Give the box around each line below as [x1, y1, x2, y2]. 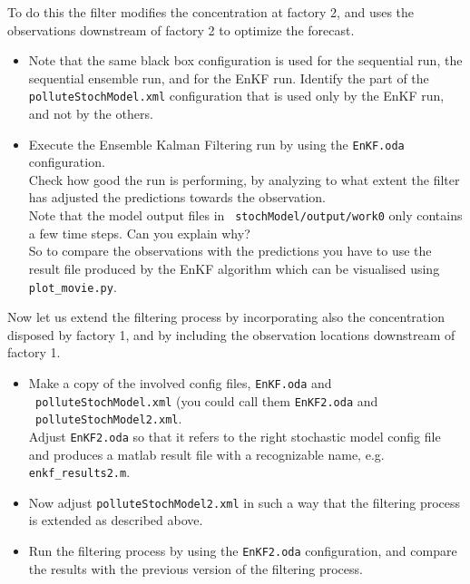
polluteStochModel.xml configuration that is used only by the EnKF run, [28, 86, 445, 105]
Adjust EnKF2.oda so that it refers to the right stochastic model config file [28, 426, 441, 445]
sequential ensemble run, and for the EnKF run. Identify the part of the [28, 68, 429, 87]
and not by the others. [28, 104, 153, 123]
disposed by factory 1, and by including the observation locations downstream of [7, 325, 455, 344]
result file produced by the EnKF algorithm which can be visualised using [28, 258, 440, 277]
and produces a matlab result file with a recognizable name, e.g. [28, 444, 385, 463]
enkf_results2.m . [28, 462, 131, 482]
